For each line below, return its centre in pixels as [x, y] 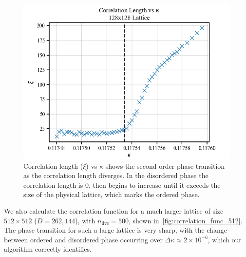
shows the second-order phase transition [165, 166]
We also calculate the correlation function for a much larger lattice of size [114, 210]
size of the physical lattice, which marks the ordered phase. [112, 194]
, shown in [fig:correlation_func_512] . [185, 220]
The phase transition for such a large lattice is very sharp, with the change [115, 230]
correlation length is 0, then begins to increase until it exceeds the [122, 185]
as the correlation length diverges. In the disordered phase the [116, 175]
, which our [225, 239]
